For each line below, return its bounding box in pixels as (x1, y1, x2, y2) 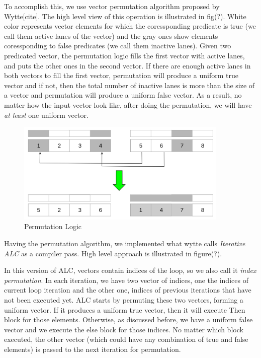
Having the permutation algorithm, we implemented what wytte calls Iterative (4, 238, 245, 249)
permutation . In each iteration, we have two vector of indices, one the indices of (4, 274, 248, 285)
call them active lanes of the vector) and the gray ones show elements (4, 30, 218, 41)
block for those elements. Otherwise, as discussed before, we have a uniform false (4, 314, 253, 325)
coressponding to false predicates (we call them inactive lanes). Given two (4, 40, 231, 51)
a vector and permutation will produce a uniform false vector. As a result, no (4, 90, 242, 100)
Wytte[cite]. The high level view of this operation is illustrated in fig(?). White (4, 11, 246, 21)
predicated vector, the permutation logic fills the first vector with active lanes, (4, 50, 245, 60)
